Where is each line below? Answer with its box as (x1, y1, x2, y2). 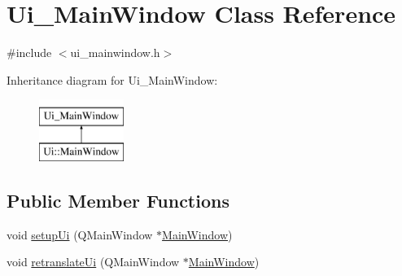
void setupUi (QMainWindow (7, 226, 153, 243)
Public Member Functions (7, 187, 229, 212)
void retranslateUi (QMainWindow (7, 253, 180, 270)
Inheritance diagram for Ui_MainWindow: (7, 71, 218, 88)
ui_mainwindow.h (70, 44, 160, 61)
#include (7, 44, 52, 61)
